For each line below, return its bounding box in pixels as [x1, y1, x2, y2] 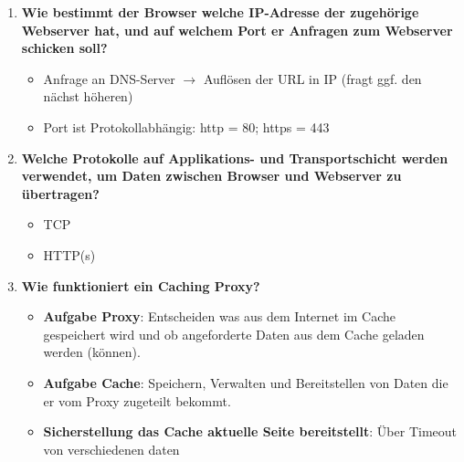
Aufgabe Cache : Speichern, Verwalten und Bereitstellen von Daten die [43, 373, 448, 392]
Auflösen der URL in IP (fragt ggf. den [203, 68, 422, 88]
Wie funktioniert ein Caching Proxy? [21, 276, 260, 295]
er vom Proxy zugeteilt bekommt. [43, 391, 231, 410]
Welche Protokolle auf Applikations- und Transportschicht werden [21, 148, 448, 167]
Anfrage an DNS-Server [43, 68, 175, 88]
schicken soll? [21, 38, 108, 58]
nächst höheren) [43, 87, 133, 106]
